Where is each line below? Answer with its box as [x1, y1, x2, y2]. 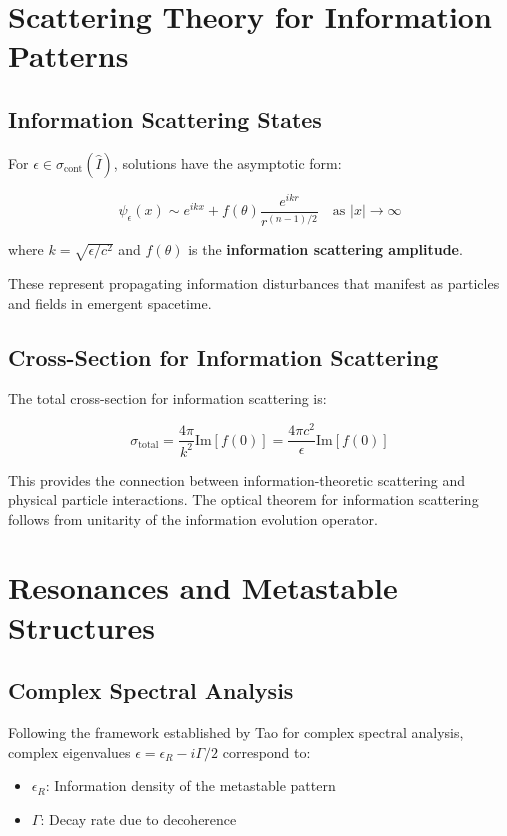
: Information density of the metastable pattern [45, 775, 336, 796]
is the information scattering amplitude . [188, 239, 463, 260]
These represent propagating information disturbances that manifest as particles [8, 273, 500, 294]
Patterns [8, 35, 129, 76]
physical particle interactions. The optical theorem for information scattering [8, 489, 479, 510]
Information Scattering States [8, 103, 322, 134]
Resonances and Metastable [8, 567, 398, 608]
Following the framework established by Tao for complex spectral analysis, [8, 722, 464, 743]
